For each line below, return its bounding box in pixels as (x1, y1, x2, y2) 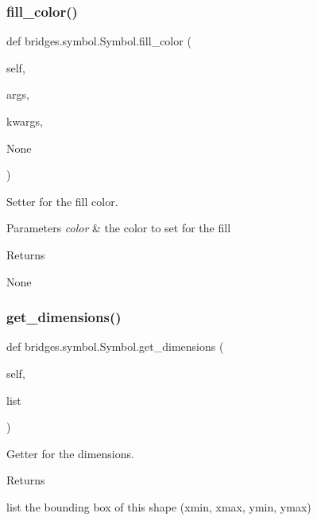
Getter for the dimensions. (6, 445, 134, 461)
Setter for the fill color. (6, 192, 118, 209)
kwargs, (6, 113, 44, 129)
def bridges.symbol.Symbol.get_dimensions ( (6, 338, 224, 355)
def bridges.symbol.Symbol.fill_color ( (6, 33, 191, 49)
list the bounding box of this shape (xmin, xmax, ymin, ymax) (6, 498, 311, 515)
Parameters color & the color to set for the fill (6, 220, 231, 236)
